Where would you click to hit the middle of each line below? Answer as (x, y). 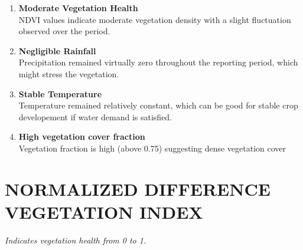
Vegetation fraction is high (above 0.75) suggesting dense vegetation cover (152, 148)
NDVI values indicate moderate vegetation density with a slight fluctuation (155, 19)
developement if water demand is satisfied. (95, 116)
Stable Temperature (60, 93)
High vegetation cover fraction (82, 136)
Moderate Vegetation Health (78, 8)
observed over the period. (64, 31)
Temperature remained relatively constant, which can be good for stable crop (158, 105)
